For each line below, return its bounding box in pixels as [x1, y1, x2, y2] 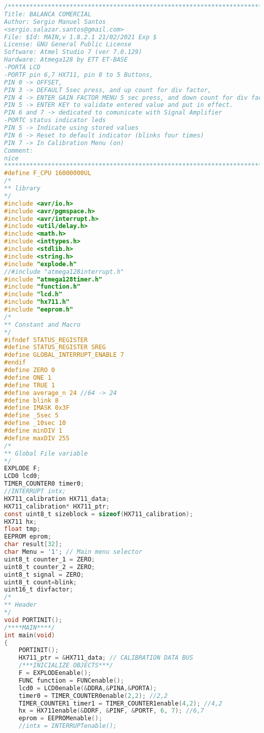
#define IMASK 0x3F [4, 404, 70, 412]
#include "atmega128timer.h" [4, 275, 103, 283]
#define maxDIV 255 [4, 434, 70, 442]
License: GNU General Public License [4, 41, 131, 48]
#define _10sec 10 [4, 419, 66, 427]
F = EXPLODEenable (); [18, 669, 91, 676]
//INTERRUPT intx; [4, 488, 66, 495]
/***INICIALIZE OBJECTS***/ [18, 662, 113, 669]
